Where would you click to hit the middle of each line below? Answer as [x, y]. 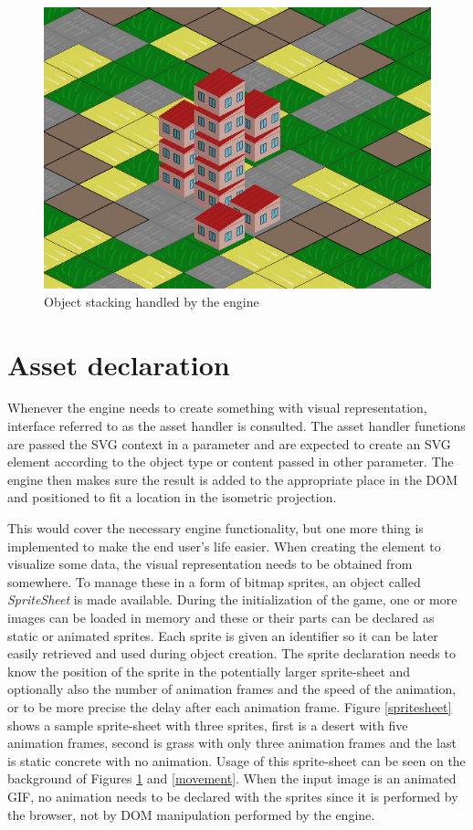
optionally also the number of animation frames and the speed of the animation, [232, 689]
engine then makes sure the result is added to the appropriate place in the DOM [232, 479]
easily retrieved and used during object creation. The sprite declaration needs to [231, 653]
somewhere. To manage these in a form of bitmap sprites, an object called [214, 581]
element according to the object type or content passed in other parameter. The [231, 462]
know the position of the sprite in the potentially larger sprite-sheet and [209, 671]
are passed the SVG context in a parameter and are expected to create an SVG [229, 443]
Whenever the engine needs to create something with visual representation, [217, 408]
